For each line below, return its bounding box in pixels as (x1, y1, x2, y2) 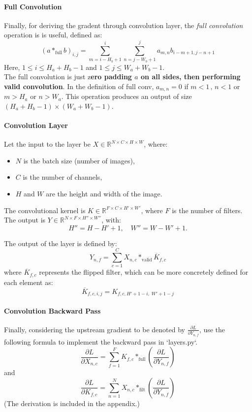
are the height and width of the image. (46, 188, 162, 198)
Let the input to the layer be (4, 139, 91, 149)
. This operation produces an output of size (61, 91, 192, 101)
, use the (199, 324, 225, 334)
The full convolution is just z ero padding (4, 71, 132, 82)
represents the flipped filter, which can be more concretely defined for (39, 267, 249, 277)
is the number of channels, (23, 172, 102, 182)
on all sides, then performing (141, 71, 241, 82)
